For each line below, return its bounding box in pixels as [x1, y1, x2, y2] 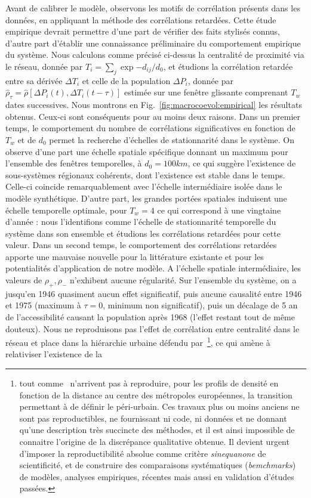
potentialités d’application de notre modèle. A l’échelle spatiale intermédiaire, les [5, 262, 301, 274]
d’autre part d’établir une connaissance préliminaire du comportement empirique [5, 36, 301, 49]
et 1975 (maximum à [5, 299, 81, 311]
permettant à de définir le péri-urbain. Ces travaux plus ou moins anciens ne [19, 400, 300, 413]
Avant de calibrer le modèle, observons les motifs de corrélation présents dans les [5, 2, 300, 14]
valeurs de [5, 274, 42, 286]
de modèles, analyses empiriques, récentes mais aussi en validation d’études [19, 470, 294, 482]
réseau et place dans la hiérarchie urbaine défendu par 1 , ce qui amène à [5, 335, 270, 348]
